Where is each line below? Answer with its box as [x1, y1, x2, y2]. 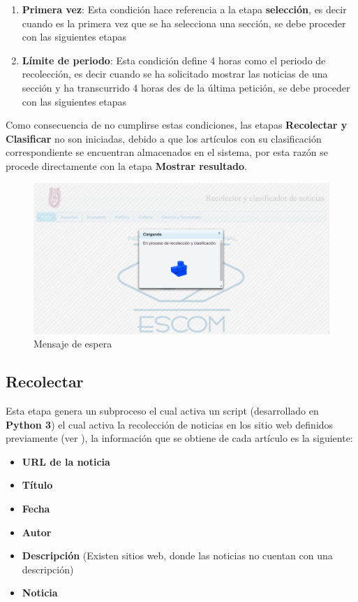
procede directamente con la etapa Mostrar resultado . [6, 158, 247, 173]
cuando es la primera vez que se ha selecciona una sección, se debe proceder [22, 15, 346, 30]
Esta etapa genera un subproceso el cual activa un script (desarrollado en [6, 403, 319, 418]
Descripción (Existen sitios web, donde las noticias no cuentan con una [22, 548, 333, 563]
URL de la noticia [22, 454, 110, 468]
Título [22, 478, 53, 492]
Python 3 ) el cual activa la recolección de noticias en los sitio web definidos [6, 417, 334, 431]
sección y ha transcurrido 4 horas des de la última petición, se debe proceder [22, 80, 350, 94]
